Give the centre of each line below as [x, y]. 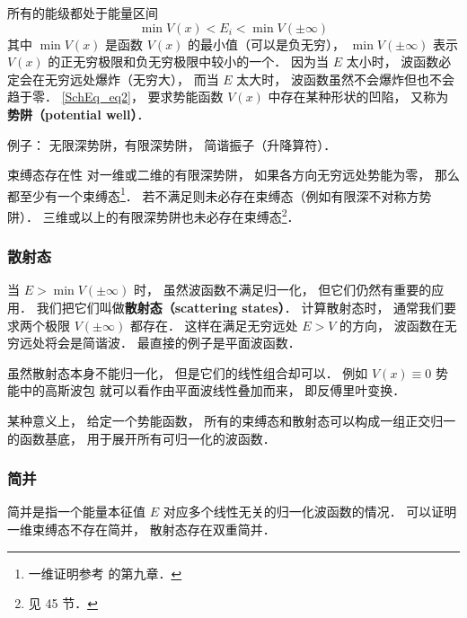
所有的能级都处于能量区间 [83, 13]
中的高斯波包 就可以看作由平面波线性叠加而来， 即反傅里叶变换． [212, 390]
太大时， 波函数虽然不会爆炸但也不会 [345, 79]
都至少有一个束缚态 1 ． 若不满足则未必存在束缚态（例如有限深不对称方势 [220, 194]
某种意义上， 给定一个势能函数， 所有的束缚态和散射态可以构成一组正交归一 [232, 421]
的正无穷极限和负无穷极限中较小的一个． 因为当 [188, 62]
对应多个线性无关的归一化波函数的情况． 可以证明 [310, 512]
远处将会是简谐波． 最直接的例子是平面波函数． [160, 343]
